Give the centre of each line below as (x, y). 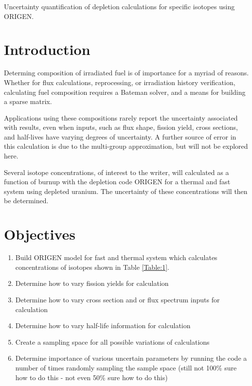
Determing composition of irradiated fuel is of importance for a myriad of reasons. (126, 73)
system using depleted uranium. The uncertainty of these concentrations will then (126, 191)
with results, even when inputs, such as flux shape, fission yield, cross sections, (121, 127)
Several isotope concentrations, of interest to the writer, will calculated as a (117, 172)
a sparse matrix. (28, 101)
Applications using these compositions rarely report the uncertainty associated (121, 117)
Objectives (40, 234)
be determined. (26, 201)
